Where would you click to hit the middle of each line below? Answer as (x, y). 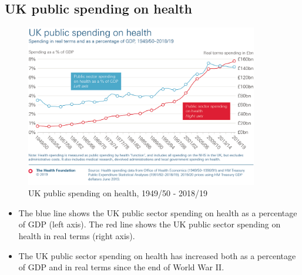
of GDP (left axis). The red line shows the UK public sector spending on (150, 224)
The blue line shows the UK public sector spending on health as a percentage (158, 212)
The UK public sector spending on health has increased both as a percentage (157, 255)
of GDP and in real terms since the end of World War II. (121, 267)
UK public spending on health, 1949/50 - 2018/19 (118, 193)
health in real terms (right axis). (77, 235)
